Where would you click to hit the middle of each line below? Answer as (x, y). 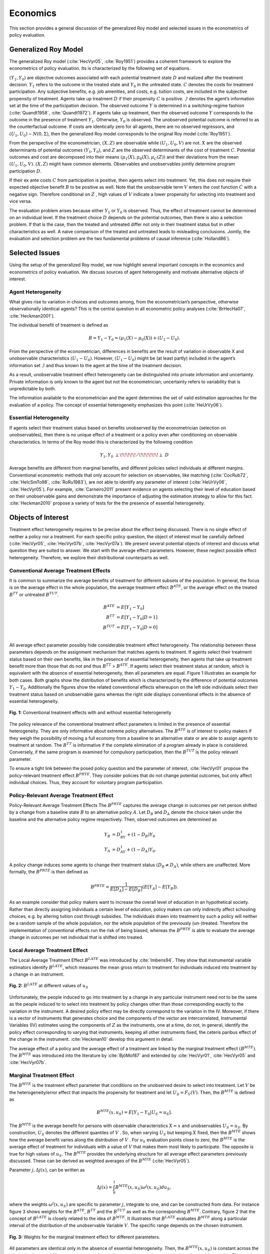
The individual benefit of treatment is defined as (59, 325)
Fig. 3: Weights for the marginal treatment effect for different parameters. (85, 1237)
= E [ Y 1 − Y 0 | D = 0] (137, 628)
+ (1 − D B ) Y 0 (141, 835)
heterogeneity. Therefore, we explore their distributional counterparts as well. (89, 557)
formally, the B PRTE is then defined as (49, 872)
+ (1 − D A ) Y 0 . (141, 850)
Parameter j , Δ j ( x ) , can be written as (47, 1170)
